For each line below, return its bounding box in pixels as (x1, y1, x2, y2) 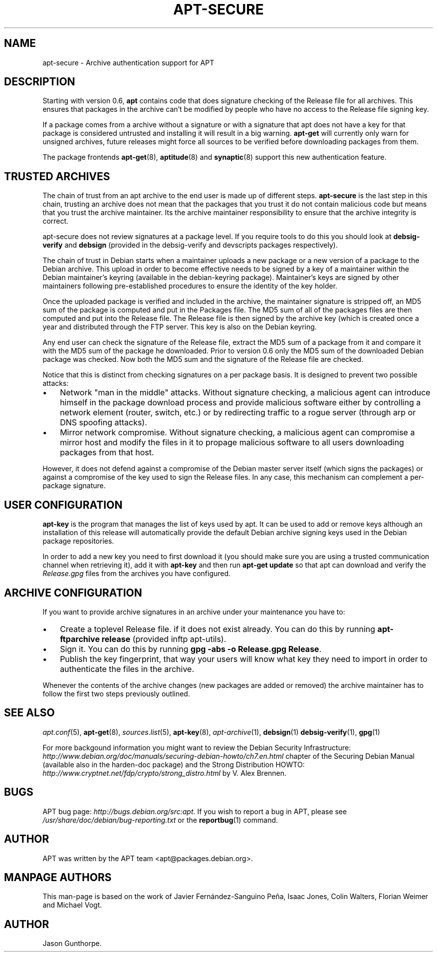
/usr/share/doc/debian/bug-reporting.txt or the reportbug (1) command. (42, 815, 278, 824)
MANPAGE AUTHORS (4, 871, 112, 884)
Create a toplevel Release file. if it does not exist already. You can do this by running (60, 624, 376, 634)
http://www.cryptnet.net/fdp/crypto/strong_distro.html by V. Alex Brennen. (42, 768, 287, 777)
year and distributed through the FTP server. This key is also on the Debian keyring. (42, 322, 317, 331)
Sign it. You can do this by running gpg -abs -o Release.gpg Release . (60, 643, 322, 654)
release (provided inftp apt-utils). (101, 634, 226, 644)
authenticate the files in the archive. (60, 663, 194, 674)
